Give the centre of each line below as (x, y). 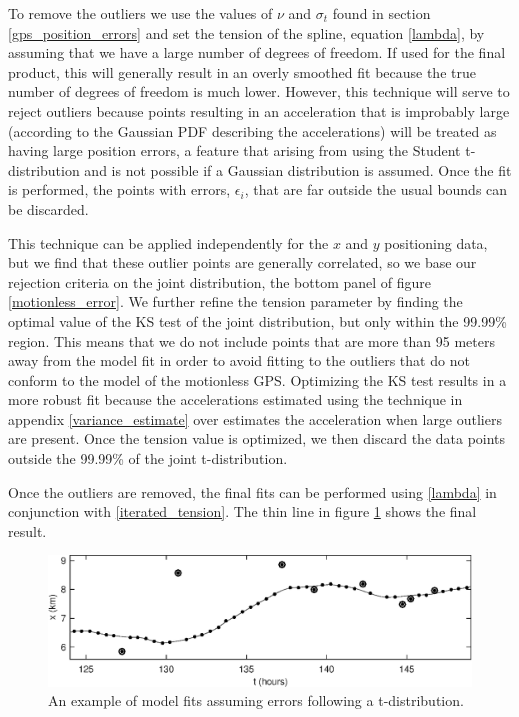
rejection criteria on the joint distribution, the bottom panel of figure (220, 281)
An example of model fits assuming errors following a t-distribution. (256, 700)
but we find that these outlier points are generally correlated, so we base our (242, 262)
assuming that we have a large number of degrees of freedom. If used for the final (257, 52)
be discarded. (48, 208)
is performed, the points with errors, (119, 189)
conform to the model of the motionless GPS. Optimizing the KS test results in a (257, 379)
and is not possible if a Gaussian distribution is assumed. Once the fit (298, 169)
